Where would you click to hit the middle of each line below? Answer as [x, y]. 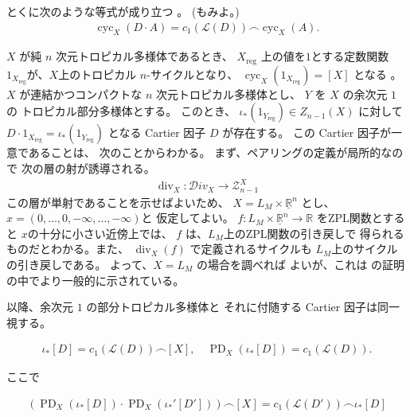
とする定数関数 [350, 56]
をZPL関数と [349, 218]
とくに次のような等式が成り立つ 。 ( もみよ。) [123, 11]
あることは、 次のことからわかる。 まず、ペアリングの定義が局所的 [205, 152]
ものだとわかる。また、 [68, 249]
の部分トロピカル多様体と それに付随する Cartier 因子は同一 [243, 307]
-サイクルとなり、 [193, 74]
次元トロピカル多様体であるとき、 [144, 56]
